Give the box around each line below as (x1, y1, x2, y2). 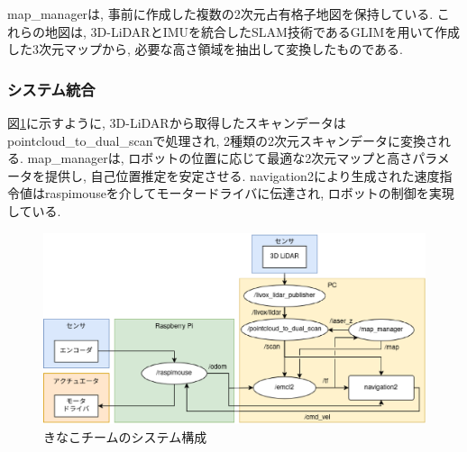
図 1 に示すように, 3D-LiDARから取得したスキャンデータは (7, 113, 346, 131)
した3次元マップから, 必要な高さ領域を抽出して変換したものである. (7, 40, 403, 59)
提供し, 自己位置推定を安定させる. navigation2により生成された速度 (44, 166, 440, 185)
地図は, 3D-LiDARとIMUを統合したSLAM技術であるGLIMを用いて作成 (44, 22, 460, 41)
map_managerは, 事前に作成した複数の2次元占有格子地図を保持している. (7, 5, 434, 23)
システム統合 (7, 77, 96, 100)
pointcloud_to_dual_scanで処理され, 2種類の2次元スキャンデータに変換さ (7, 131, 439, 149)
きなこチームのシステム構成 (43, 427, 207, 446)
